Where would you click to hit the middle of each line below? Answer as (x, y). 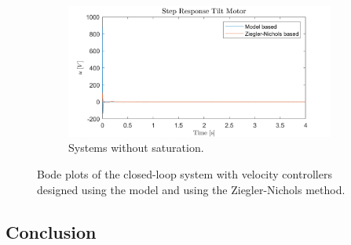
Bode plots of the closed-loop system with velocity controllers (185, 174)
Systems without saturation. (136, 148)
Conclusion (51, 231)
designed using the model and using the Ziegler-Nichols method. (191, 189)
